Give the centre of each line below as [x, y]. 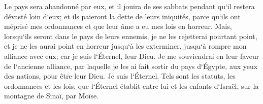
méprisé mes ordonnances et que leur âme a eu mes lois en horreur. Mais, [118, 26]
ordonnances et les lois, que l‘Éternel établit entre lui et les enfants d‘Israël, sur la [131, 85]
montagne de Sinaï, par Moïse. [52, 96]
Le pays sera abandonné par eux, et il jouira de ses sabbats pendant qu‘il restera [129, 6]
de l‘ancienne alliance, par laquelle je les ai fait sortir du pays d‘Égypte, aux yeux [131, 66]
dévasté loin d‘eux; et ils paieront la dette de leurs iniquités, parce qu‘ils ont [122, 16]
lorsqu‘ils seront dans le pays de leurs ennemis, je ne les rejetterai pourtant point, [131, 36]
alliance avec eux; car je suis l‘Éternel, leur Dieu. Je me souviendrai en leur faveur [132, 56]
